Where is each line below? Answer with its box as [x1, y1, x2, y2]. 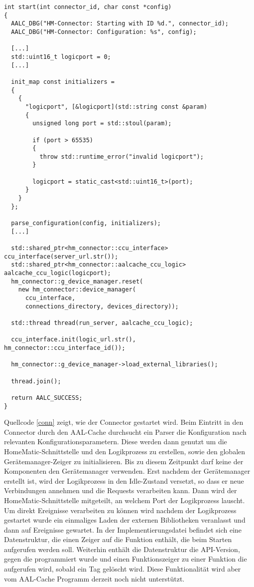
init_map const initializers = [11, 78, 115, 85]
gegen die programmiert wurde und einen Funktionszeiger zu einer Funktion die [4, 554, 247, 564]
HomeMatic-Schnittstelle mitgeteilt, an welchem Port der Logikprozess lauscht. [4, 495, 245, 505]
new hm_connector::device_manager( [18, 286, 136, 293]
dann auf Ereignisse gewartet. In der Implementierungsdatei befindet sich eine [4, 524, 242, 535]
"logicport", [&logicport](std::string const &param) [25, 103, 208, 110]
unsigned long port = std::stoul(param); [32, 120, 172, 127]
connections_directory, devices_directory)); [25, 302, 179, 310]
